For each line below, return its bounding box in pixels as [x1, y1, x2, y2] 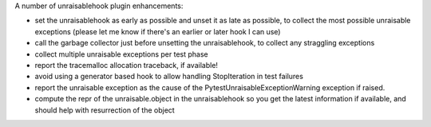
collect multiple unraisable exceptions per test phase [34, 49, 208, 59]
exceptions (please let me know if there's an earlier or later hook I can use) [34, 26, 281, 36]
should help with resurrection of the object [34, 105, 175, 115]
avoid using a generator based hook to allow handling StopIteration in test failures [34, 72, 303, 81]
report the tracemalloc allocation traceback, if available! [34, 60, 219, 69]
